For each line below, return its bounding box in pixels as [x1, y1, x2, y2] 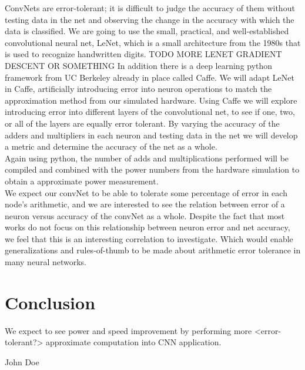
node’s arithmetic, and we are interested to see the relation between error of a [5, 198, 285, 210]
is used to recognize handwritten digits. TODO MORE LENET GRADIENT [5, 48, 282, 60]
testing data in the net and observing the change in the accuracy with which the [5, 13, 294, 25]
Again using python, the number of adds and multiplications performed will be [5, 151, 289, 164]
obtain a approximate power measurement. [5, 174, 159, 187]
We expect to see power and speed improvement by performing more [5, 324, 252, 336]
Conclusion [5, 290, 96, 314]
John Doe [5, 355, 39, 368]
